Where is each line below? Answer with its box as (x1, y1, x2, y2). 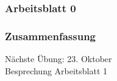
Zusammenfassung (5, 28, 96, 43)
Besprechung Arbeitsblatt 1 (5, 64, 108, 77)
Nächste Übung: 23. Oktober (5, 52, 112, 65)
